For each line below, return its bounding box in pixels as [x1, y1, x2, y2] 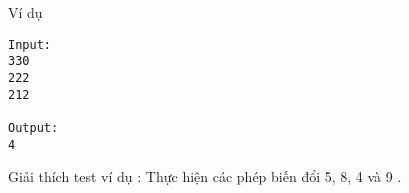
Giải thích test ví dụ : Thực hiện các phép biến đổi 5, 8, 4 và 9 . [8, 166, 402, 187]
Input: [8, 37, 51, 52]
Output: [8, 120, 59, 135]
